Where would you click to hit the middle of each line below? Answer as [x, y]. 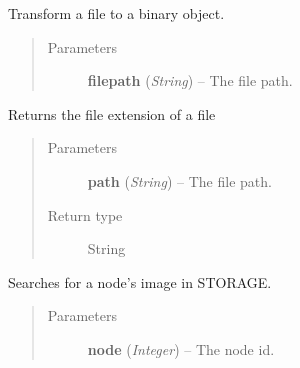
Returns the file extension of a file [112, 113]
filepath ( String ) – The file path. [190, 80]
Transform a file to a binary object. [116, 13]
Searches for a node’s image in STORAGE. [140, 281]
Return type [85, 214]
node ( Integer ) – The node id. [181, 348]
